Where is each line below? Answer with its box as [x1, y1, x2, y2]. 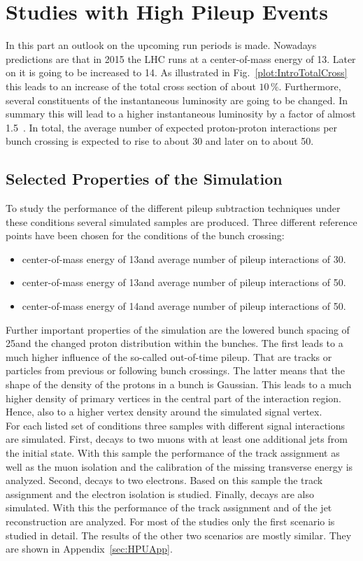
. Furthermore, [278, 78, 341, 93]
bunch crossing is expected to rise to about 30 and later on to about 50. [6, 134, 314, 148]
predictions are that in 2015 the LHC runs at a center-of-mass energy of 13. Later [6, 51, 356, 66]
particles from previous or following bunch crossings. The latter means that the [6, 363, 345, 378]
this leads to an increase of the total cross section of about [6, 78, 256, 93]
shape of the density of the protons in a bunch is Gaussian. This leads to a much [6, 377, 352, 392]
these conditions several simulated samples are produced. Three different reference [6, 214, 357, 229]
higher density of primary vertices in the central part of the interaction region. [6, 390, 341, 405]
